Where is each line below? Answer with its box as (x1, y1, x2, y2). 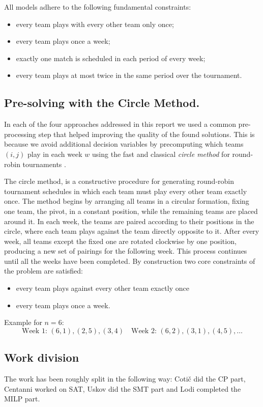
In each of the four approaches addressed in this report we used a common (4, 119, 236, 129)
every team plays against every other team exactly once (16, 283, 189, 293)
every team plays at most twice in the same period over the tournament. (16, 70, 242, 80)
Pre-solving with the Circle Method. (4, 95, 200, 111)
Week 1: (22, 327, 47, 335)
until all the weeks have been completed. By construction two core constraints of (4, 255, 255, 266)
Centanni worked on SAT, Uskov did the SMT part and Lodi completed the (4, 383, 241, 394)
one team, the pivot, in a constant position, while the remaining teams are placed (4, 205, 258, 216)
